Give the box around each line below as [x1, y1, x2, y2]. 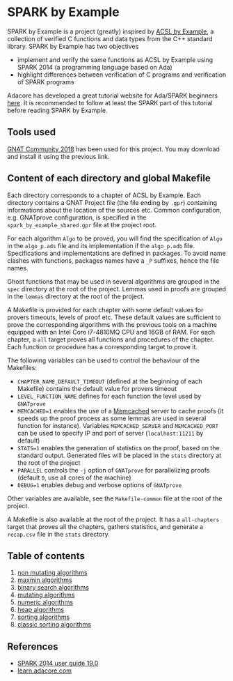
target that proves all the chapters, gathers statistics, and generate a [7, 522, 204, 530]
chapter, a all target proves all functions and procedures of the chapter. [7, 335, 214, 344]
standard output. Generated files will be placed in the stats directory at [17, 451, 222, 459]
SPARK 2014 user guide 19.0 [17, 659, 99, 668]
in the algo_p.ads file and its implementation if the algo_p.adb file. [7, 241, 195, 250]
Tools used [7, 126, 56, 138]
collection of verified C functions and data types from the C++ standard [7, 34, 214, 43]
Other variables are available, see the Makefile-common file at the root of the [7, 494, 223, 503]
